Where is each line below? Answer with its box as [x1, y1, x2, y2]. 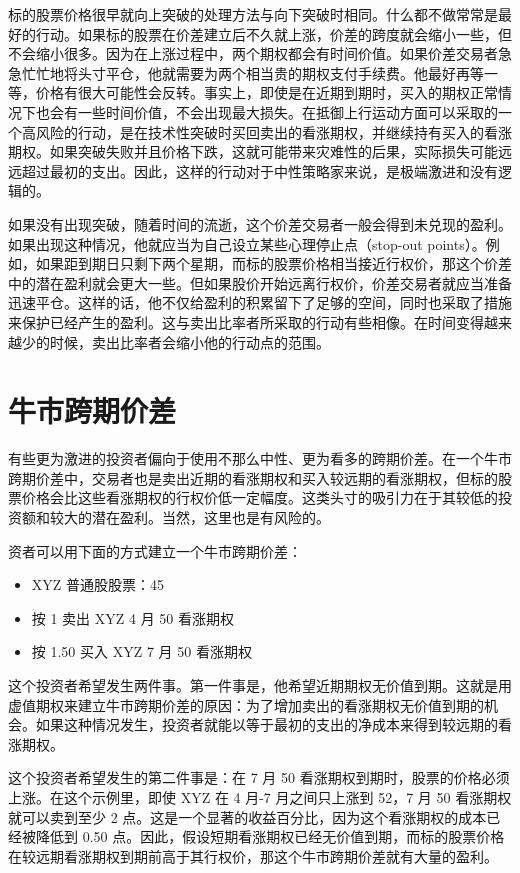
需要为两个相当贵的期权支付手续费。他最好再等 [175, 62, 484, 83]
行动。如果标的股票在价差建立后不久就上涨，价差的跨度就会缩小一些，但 [35, 23, 512, 44]
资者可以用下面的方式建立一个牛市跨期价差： [8, 540, 302, 561]
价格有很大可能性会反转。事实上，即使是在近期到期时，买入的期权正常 [35, 82, 498, 103]
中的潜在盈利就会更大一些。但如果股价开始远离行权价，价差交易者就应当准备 [8, 272, 512, 293]
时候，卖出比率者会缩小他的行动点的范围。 [49, 331, 330, 352]
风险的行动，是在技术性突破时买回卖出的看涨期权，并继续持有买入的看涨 [35, 121, 512, 142]
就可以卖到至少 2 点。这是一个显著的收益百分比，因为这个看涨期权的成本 [8, 806, 487, 827]
